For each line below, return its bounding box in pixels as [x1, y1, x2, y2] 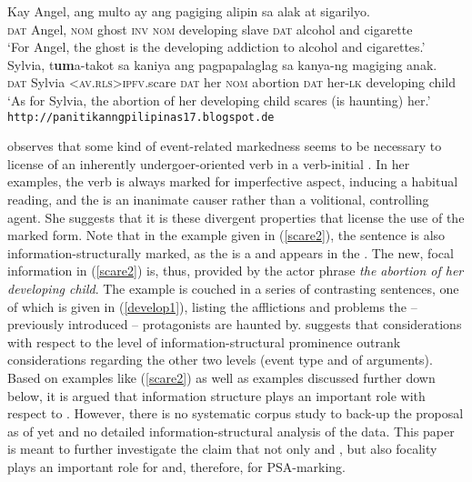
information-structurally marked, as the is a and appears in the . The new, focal [7, 243, 454, 262]
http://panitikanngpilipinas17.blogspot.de [7, 110, 275, 124]
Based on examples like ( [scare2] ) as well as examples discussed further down [7, 367, 436, 387]
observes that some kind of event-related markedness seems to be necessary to [7, 136, 442, 156]
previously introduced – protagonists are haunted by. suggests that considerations [7, 315, 462, 334]
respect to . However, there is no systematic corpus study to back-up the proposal [7, 404, 464, 423]
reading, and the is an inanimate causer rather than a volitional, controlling [7, 190, 429, 208]
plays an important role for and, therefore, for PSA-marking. [7, 457, 346, 476]
